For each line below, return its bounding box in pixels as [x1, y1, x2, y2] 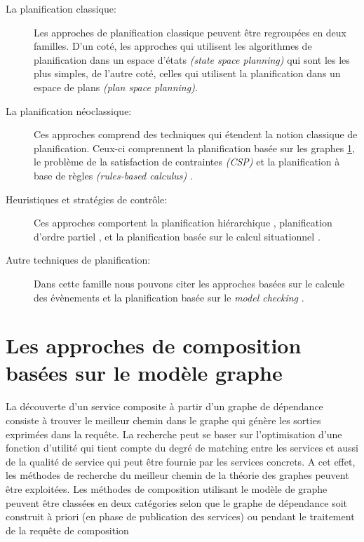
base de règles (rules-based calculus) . [34, 168, 193, 182]
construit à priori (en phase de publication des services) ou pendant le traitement [6, 509, 355, 524]
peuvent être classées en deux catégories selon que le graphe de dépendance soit [6, 495, 348, 510]
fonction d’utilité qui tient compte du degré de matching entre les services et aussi [6, 440, 358, 455]
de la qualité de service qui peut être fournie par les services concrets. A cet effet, [6, 454, 356, 468]
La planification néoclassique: [6, 103, 132, 118]
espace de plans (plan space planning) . [34, 79, 198, 94]
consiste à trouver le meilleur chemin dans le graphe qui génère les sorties [6, 413, 321, 427]
